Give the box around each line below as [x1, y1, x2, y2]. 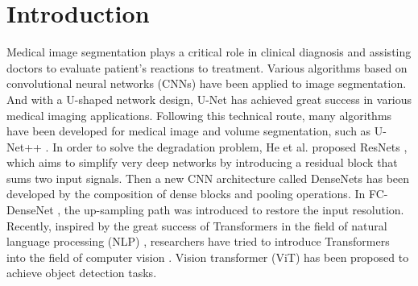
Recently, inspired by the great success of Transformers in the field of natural [6, 217, 387, 234]
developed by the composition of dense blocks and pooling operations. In [6, 185, 366, 202]
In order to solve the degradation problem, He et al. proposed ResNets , [52, 138, 408, 155]
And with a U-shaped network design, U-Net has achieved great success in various [6, 90, 412, 107]
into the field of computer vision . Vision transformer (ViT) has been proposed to [6, 248, 409, 265]
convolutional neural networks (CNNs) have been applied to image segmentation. [6, 75, 407, 92]
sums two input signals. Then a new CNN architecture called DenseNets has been [6, 169, 410, 186]
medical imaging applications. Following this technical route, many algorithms [6, 106, 392, 123]
